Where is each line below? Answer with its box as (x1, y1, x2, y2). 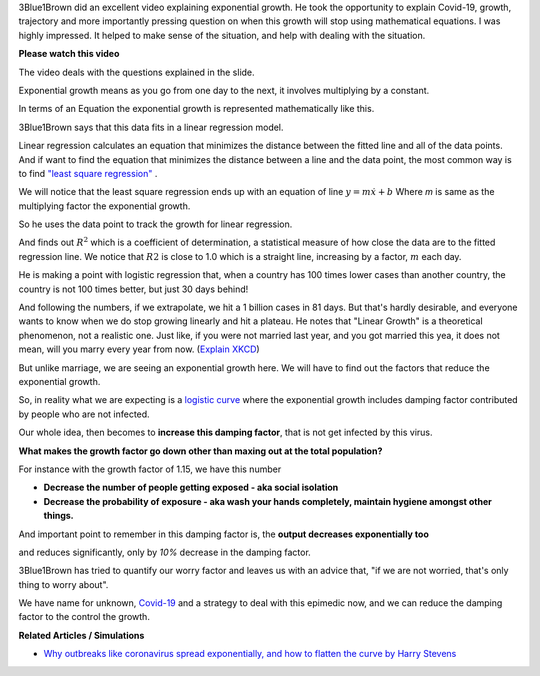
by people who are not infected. (18, 408, 150, 420)
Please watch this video (18, 48, 120, 60)
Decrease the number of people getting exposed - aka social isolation (43, 481, 339, 494)
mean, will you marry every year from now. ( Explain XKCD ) (18, 343, 260, 355)
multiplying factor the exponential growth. (18, 200, 191, 212)
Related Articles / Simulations (18, 629, 145, 641)
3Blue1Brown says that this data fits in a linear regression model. (18, 121, 284, 133)
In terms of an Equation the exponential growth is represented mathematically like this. (18, 103, 375, 115)
